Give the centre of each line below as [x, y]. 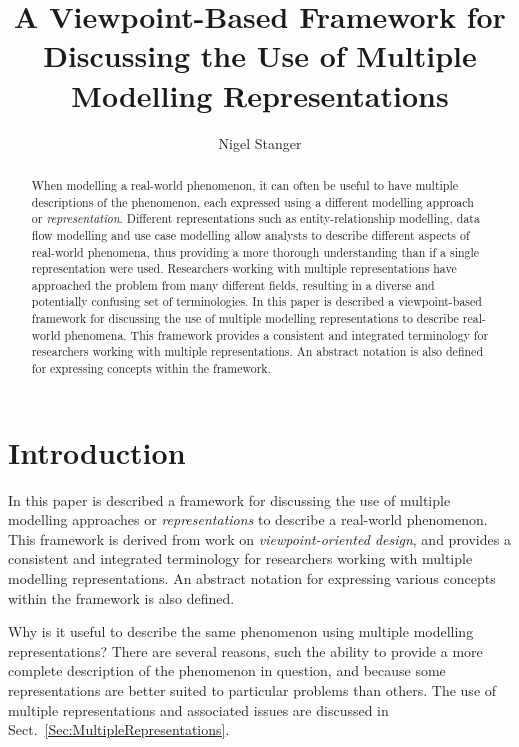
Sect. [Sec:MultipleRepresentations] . [119, 729]
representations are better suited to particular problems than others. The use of [252, 690]
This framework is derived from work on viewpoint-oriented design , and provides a [259, 538]
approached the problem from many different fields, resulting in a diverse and [233, 284]
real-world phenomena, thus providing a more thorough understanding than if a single [255, 251]
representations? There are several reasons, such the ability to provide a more [245, 650]
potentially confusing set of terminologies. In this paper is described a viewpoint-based [256, 301]
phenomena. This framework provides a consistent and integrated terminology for [276, 334]
